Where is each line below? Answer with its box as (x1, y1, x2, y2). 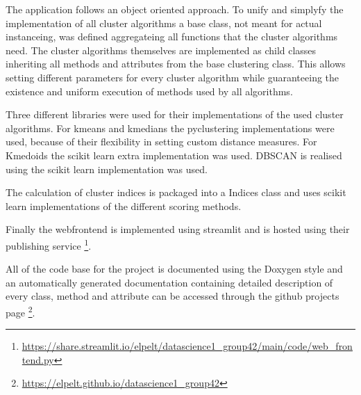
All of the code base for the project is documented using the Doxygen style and (6, 261, 343, 276)
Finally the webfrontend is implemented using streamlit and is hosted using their (6, 222, 350, 236)
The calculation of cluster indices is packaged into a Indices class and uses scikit (6, 185, 346, 200)
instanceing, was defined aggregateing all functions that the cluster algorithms (6, 29, 338, 44)
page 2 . (6, 303, 35, 319)
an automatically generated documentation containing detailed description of (6, 275, 333, 289)
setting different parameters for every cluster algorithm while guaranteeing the (6, 70, 339, 84)
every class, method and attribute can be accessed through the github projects (6, 289, 339, 303)
